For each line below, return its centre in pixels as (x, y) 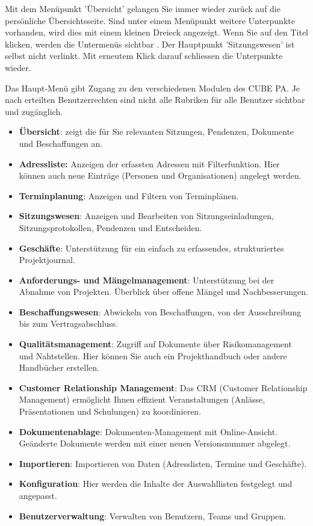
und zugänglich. (34, 111)
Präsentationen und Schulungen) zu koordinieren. (110, 411)
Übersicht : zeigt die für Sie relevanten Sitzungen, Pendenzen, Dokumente (156, 131)
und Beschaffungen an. (61, 143)
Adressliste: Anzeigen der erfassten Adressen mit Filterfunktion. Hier (149, 163)
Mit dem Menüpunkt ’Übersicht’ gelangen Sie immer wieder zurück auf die (143, 8)
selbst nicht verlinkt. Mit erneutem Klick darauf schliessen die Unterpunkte (144, 56)
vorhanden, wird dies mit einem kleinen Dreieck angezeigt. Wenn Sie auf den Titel (156, 32)
